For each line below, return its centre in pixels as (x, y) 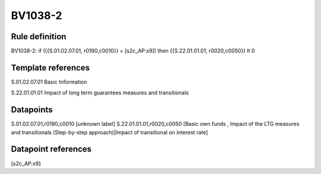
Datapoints (32, 110)
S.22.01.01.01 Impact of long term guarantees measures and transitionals (100, 93)
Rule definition (39, 37)
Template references (51, 67)
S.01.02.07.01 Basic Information (49, 82)
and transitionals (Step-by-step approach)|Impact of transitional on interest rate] (109, 132)
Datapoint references (51, 149)
